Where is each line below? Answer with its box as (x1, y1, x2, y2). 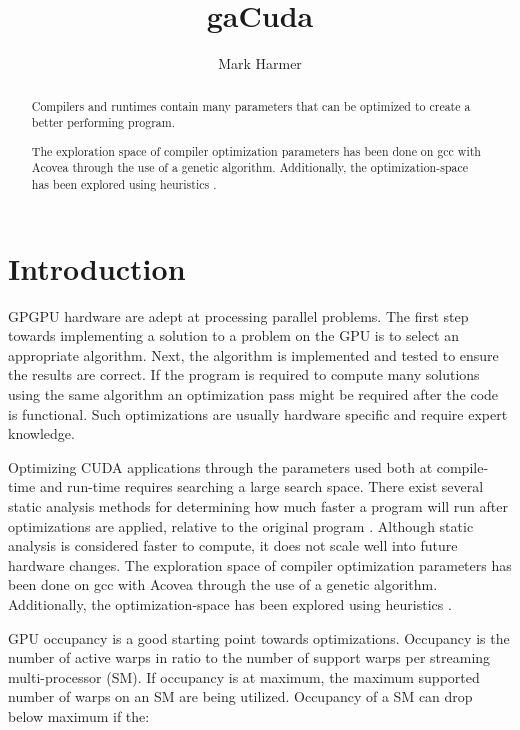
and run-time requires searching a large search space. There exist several (39, 476, 484, 497)
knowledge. (8, 423, 75, 444)
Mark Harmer (218, 53, 302, 74)
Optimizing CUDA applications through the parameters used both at (8, 456, 433, 477)
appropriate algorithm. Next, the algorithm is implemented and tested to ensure (8, 344, 499, 365)
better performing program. (31, 114, 176, 131)
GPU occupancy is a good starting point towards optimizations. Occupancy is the (8, 627, 510, 648)
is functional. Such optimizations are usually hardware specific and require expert (8, 403, 508, 424)
